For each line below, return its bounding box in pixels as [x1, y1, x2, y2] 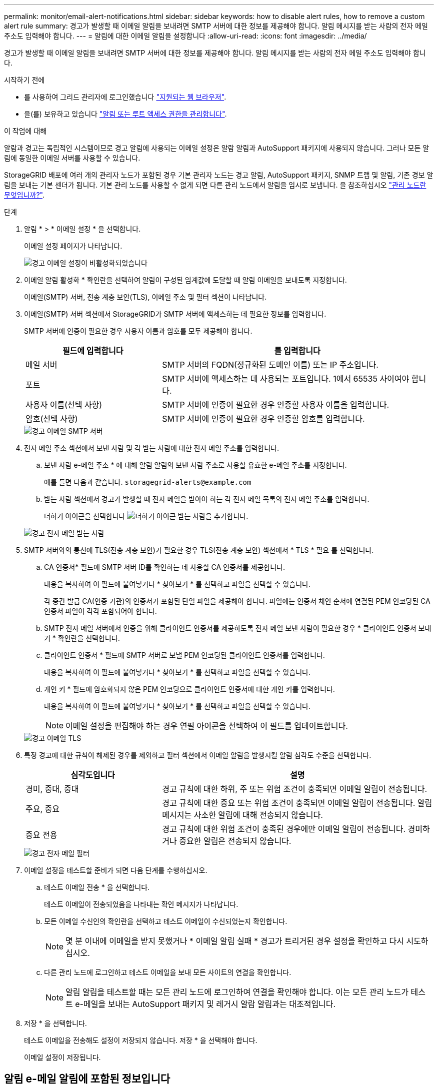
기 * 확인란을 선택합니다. [44, 634, 120, 642]
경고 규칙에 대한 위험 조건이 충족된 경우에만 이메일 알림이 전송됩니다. [162, 824, 406, 834]
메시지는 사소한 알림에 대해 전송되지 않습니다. [162, 810, 323, 820]
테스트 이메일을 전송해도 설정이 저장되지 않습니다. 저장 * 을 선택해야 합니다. [24, 1036, 257, 1044]
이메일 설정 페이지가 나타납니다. [24, 242, 122, 250]
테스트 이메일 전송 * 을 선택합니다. [44, 883, 150, 891]
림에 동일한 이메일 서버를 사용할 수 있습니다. [4, 154, 140, 162]
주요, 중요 [25, 804, 59, 814]
